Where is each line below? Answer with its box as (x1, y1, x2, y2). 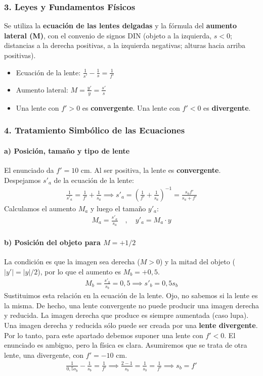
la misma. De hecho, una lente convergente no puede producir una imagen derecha (4, 300, 259, 310)
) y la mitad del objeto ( (159, 256, 235, 267)
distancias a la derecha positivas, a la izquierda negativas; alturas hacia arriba (4, 40, 246, 51)
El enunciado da (4, 164, 54, 175)
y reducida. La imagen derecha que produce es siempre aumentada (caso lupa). (4, 310, 249, 320)
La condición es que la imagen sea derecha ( (4, 256, 140, 267)
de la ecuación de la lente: (54, 174, 134, 185)
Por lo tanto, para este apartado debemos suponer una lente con (4, 330, 203, 340)
